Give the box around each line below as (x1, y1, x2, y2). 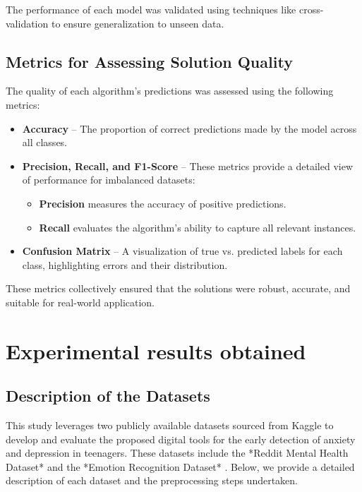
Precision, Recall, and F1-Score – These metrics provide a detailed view (22, 158, 353, 173)
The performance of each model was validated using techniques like (6, 2, 296, 16)
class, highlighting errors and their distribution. (22, 257, 228, 272)
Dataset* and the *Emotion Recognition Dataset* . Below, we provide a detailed (6, 459, 355, 474)
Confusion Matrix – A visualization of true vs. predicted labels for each (22, 244, 343, 258)
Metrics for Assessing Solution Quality (6, 50, 293, 72)
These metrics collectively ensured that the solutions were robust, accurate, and (6, 281, 351, 296)
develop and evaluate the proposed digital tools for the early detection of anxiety (6, 431, 356, 446)
